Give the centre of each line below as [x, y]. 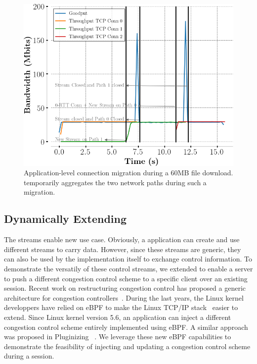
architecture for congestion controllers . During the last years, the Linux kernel [124, 297]
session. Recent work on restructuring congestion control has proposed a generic [125, 288]
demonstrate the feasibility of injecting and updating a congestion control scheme [127, 346]
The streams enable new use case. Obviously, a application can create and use [122, 239]
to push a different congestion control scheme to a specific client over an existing [126, 278]
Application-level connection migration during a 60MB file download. [128, 173]
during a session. [29, 356]
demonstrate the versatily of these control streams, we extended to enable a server [128, 268]
